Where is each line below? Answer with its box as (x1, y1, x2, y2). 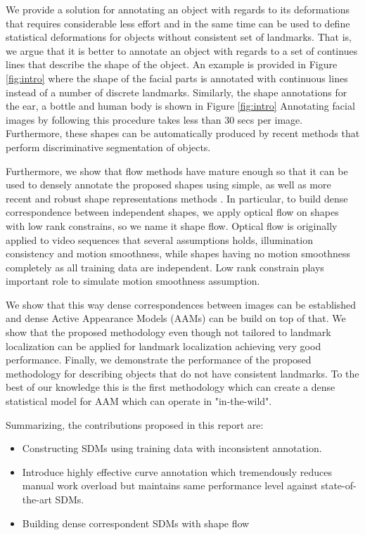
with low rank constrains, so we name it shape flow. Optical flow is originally (6, 218, 338, 233)
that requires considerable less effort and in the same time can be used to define (6, 15, 350, 30)
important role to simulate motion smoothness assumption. (6, 273, 260, 288)
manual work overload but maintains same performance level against (22, 478, 318, 493)
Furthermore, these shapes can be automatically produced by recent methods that (6, 126, 360, 141)
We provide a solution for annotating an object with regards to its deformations (6, 2, 350, 16)
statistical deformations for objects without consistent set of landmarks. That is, (6, 30, 352, 44)
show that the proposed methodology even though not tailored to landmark (6, 325, 331, 340)
